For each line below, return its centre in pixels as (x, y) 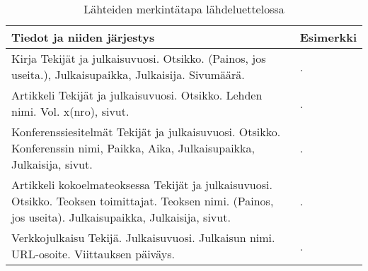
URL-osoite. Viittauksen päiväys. (93, 254)
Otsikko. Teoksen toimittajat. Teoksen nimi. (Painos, (143, 201)
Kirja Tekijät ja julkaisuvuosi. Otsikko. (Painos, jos (139, 58)
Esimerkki (328, 37)
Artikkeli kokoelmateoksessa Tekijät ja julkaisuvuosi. (142, 185)
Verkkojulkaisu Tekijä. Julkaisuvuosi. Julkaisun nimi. (143, 237)
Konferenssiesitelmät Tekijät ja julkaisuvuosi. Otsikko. (146, 132)
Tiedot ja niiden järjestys (83, 37)
